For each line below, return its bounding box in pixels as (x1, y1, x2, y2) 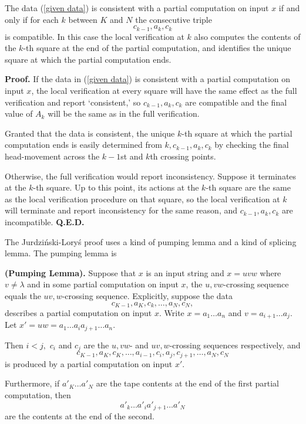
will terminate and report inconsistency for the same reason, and (5, 204, 238, 216)
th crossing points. (150, 150, 216, 162)
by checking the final (214, 138, 289, 151)
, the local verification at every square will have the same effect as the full (31, 84, 297, 97)
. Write (159, 306, 184, 318)
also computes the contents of (194, 30, 301, 42)
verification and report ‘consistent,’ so (5, 96, 141, 108)
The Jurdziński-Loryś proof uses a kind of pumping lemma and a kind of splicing (5, 235, 297, 247)
